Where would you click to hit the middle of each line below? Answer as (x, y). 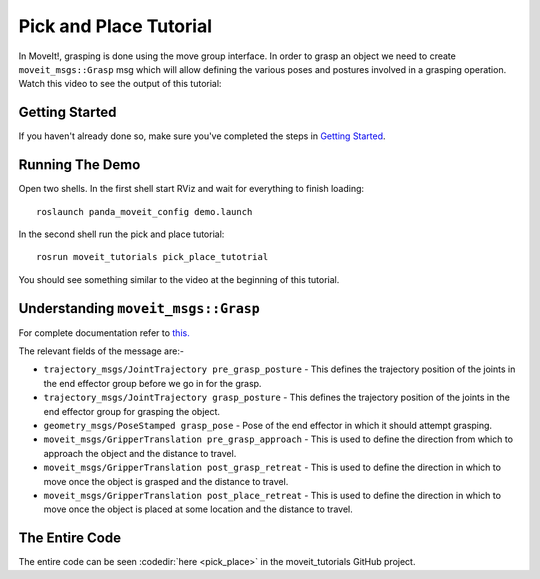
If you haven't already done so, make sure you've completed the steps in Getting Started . (202, 136)
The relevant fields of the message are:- (101, 351)
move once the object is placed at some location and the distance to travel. (198, 509)
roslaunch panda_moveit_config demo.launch (144, 211)
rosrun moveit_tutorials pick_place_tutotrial (152, 257)
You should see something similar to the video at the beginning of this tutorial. (179, 279)
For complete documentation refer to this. (104, 332)
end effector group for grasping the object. (131, 411)
